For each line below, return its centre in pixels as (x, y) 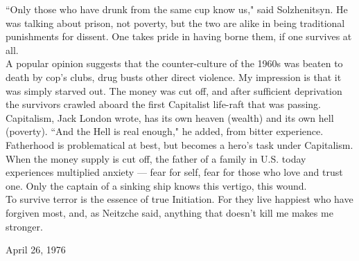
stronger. (24, 226)
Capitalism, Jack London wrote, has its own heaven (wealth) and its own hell (170, 117)
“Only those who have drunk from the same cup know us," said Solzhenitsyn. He (177, 9)
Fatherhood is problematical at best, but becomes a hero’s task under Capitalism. (179, 144)
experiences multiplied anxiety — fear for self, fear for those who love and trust (174, 172)
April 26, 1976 (36, 250)
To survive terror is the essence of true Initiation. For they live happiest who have (179, 199)
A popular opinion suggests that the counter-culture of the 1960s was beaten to (174, 63)
